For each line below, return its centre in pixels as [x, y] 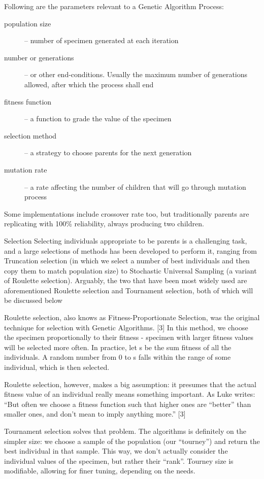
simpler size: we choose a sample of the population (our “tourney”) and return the [132, 441]
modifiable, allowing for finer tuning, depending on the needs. [100, 471]
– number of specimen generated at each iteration [102, 40]
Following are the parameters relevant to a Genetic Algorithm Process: [114, 6]
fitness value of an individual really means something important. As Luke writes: [130, 394]
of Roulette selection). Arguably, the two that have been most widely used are [126, 280]
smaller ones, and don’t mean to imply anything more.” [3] [95, 414]
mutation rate [26, 169]
